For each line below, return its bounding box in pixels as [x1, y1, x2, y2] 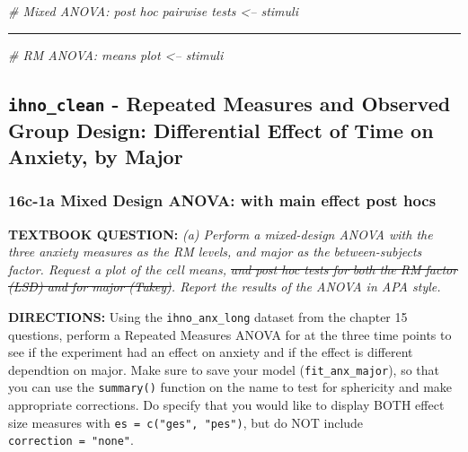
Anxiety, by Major [8, 142, 183, 169]
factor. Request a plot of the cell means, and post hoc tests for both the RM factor [8, 259, 458, 278]
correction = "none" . [8, 430, 134, 449]
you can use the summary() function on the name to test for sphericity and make [8, 378, 453, 396]
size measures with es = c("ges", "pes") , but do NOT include [8, 413, 364, 431]
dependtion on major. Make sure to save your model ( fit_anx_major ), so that [8, 360, 439, 378]
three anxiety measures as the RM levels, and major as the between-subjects [8, 242, 422, 261]
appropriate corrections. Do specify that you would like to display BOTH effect [8, 395, 445, 414]
